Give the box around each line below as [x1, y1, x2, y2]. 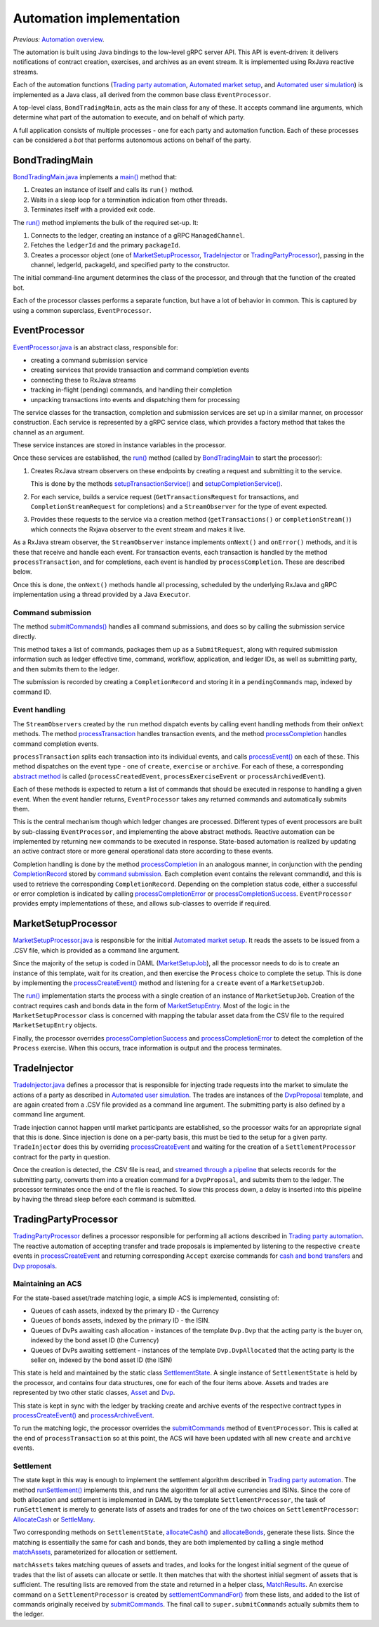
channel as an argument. [13, 427, 85, 436]
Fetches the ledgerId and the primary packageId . [30, 241, 180, 250]
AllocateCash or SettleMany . [13, 1515, 95, 1524]
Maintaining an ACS [13, 1279, 82, 1289]
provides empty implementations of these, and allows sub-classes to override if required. [13, 899, 272, 908]
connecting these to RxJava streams [30, 375, 136, 384]
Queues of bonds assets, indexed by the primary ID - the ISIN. [30, 1316, 211, 1325]
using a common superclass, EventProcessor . [13, 306, 152, 314]
